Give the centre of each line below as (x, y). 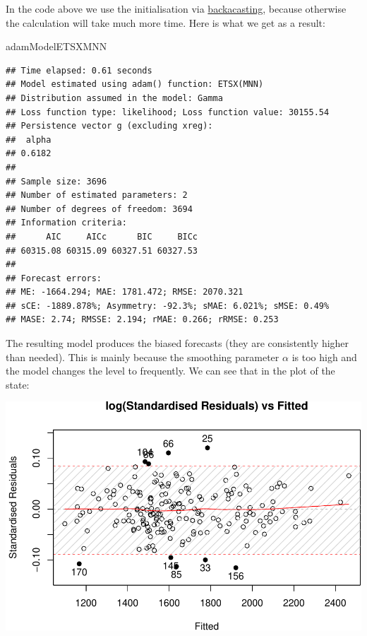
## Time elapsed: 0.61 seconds (79, 70)
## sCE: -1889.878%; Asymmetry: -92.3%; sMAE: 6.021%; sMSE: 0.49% (168, 306)
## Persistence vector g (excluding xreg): (109, 126)
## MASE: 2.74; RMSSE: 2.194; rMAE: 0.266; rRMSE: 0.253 (142, 320)
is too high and (324, 357)
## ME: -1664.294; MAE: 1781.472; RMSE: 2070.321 (125, 292)
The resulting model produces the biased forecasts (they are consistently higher (178, 343)
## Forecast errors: (54, 278)
